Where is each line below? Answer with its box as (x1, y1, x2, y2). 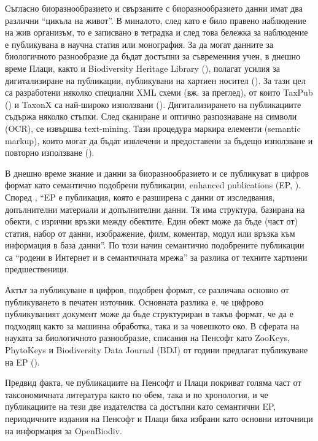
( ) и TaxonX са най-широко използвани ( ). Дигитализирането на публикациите (5, 98, 301, 110)
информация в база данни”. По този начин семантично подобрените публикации (5, 239, 304, 251)
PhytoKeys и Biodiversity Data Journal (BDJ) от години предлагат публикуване (5, 343, 308, 356)
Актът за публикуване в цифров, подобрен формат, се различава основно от (5, 283, 289, 296)
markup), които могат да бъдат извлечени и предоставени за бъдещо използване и (5, 134, 313, 147)
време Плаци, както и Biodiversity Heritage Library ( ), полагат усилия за (5, 61, 280, 74)
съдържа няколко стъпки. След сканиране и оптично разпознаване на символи (5, 110, 297, 123)
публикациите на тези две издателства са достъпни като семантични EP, (5, 400, 276, 413)
